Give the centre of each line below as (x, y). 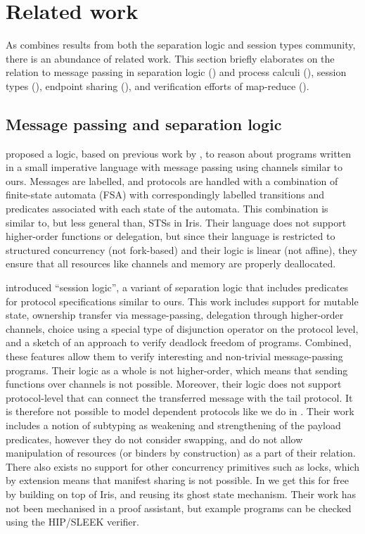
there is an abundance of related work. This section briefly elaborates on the (170, 58)
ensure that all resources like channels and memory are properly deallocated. (171, 263)
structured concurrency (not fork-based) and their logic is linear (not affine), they (181, 249)
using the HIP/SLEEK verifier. (72, 522)
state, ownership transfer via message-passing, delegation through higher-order (175, 315)
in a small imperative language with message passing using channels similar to (174, 167)
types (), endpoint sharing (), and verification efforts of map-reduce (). (158, 85)
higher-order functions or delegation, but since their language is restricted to (171, 236)
